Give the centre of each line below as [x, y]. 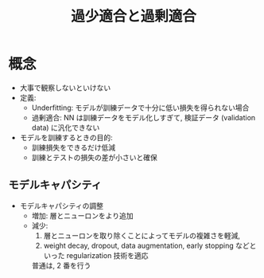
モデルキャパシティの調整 [61, 206]
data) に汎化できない [66, 127]
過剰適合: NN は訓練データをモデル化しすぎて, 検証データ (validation [144, 117]
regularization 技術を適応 [107, 255]
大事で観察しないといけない [65, 88]
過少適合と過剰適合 [133, 16]
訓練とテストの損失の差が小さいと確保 [94, 157]
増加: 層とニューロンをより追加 [82, 215]
